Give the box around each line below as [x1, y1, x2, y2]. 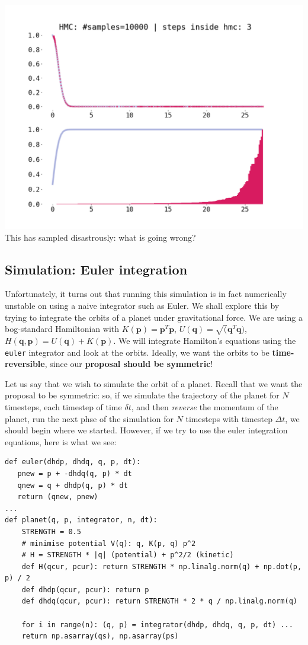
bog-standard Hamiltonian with [5, 322, 120, 335]
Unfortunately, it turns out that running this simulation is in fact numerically [5, 288, 287, 300]
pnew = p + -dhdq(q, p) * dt [17, 469, 132, 478]
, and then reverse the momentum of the [131, 400, 278, 413]
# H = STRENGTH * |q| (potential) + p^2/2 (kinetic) [21, 551, 234, 560]
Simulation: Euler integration [5, 260, 188, 278]
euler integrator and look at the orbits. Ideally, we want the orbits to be [5, 346, 269, 358]
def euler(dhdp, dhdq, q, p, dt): [5, 458, 141, 467]
